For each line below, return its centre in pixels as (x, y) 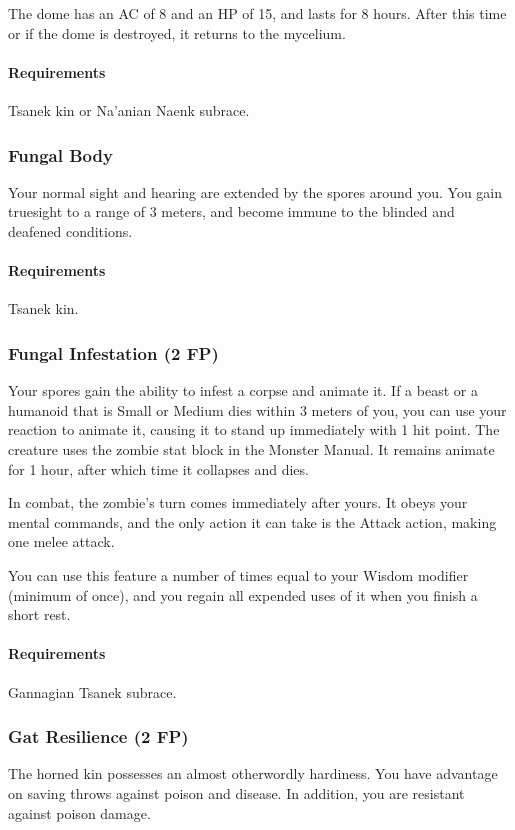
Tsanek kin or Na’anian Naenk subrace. (129, 109)
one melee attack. (61, 541)
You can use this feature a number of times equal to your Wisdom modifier (238, 574)
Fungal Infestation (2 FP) (113, 352)
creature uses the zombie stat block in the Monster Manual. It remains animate (251, 448)
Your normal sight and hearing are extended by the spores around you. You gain (255, 191)
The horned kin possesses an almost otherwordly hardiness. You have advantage (253, 773)
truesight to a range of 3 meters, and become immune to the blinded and (231, 211)
